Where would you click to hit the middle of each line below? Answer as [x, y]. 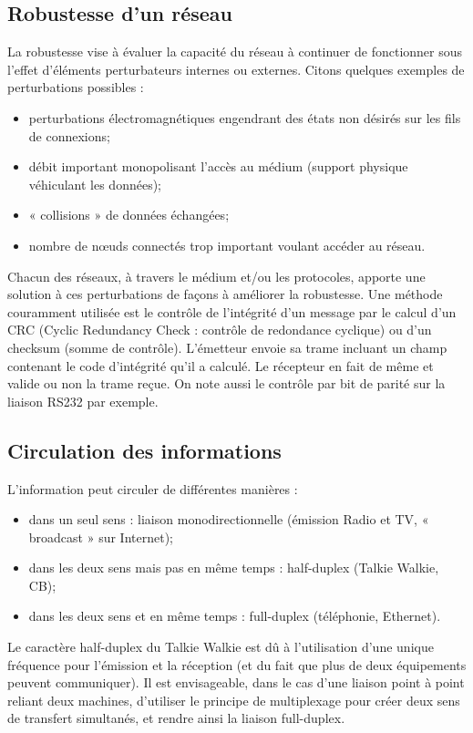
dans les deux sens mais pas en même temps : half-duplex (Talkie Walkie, [234, 568]
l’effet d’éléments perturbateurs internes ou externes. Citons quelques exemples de [236, 69]
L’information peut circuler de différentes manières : [153, 488]
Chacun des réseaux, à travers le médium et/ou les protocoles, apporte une [216, 276]
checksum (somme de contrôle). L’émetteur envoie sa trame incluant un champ [227, 347]
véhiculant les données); [95, 184]
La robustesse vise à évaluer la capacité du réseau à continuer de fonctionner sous [235, 52]
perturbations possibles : [76, 87]
